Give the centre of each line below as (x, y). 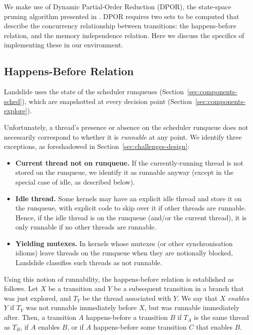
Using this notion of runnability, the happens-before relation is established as (119, 279)
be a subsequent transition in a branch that (179, 288)
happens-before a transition (127, 317)
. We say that (197, 298)
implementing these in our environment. (64, 45)
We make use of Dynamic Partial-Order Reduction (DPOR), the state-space (118, 6)
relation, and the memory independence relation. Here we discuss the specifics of (124, 35)
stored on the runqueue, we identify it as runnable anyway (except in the (124, 172)
